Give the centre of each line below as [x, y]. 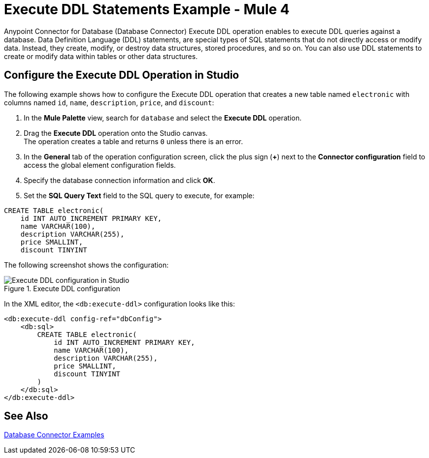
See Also [26, 416]
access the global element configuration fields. [100, 165]
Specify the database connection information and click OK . [119, 180]
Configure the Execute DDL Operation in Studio [122, 75]
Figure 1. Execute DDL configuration [62, 288]
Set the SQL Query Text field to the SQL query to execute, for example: [139, 195]
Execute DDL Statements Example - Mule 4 [147, 9]
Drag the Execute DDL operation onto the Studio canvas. [116, 133]
